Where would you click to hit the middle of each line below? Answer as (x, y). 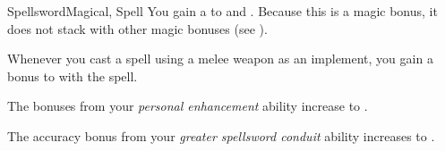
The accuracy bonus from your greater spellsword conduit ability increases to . (221, 135)
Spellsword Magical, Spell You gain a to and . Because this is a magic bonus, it (222, 11)
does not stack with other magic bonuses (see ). (137, 28)
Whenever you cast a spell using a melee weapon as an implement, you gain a (220, 59)
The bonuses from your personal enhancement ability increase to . (188, 106)
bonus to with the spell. (73, 75)
